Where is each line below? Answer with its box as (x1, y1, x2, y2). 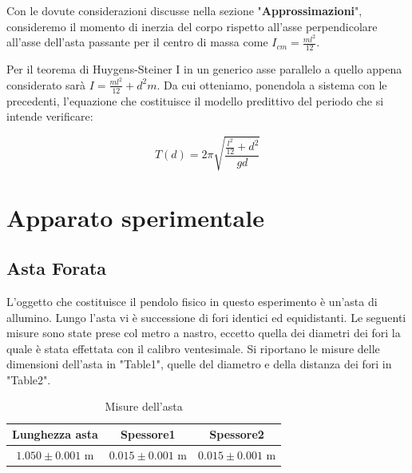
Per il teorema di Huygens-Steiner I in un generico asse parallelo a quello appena (6, 61, 402, 78)
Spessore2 (209, 426, 264, 443)
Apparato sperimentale (6, 201, 264, 233)
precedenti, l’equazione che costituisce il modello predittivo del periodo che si (6, 92, 384, 109)
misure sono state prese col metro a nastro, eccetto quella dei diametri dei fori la (6, 324, 401, 341)
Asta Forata (6, 256, 107, 280)
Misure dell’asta (105, 398, 183, 415)
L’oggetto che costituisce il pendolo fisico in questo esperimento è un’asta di (6, 292, 378, 309)
